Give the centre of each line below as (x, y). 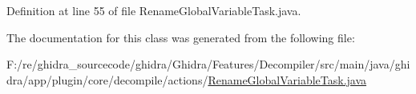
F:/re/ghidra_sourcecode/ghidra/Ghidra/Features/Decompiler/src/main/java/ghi (208, 64)
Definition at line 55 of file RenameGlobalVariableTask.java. (154, 10)
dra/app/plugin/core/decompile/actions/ (107, 79)
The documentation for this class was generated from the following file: (181, 37)
